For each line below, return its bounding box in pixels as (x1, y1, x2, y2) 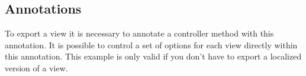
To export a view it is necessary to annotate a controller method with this (5, 27, 274, 39)
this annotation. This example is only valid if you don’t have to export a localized (5, 50, 302, 62)
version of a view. (5, 61, 68, 74)
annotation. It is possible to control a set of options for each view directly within (5, 38, 298, 51)
